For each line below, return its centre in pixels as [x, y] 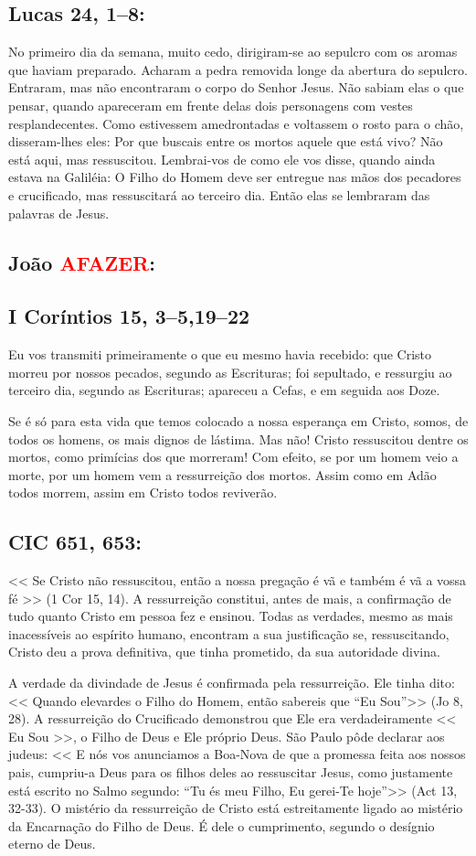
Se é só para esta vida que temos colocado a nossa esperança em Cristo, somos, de [238, 420]
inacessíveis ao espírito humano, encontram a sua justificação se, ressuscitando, [229, 633]
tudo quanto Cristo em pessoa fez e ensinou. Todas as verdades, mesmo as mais [231, 616]
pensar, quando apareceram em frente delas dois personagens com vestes [211, 105]
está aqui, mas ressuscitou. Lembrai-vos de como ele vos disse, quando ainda [222, 159]
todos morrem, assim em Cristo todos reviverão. [143, 492]
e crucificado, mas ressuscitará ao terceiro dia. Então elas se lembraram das [219, 194]
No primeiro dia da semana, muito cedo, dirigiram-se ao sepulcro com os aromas [233, 52]
